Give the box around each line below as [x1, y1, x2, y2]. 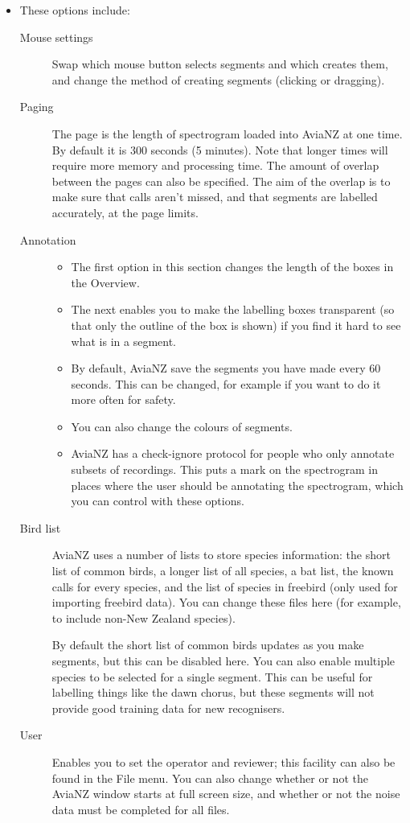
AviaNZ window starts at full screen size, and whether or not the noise [51, 785, 400, 802]
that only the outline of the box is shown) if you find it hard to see [71, 316, 401, 333]
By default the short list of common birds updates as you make [51, 636, 364, 653]
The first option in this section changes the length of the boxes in [71, 258, 394, 275]
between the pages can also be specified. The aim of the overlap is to [51, 172, 391, 189]
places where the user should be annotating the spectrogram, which [71, 476, 404, 493]
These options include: [19, 2, 130, 18]
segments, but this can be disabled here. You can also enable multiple [51, 652, 396, 669]
